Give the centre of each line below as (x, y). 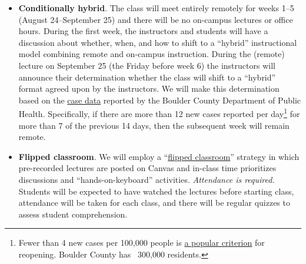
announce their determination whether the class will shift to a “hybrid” (147, 77)
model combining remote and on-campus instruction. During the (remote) (152, 54)
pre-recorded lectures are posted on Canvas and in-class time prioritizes (147, 168)
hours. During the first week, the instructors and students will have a (143, 31)
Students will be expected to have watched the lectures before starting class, (156, 191)
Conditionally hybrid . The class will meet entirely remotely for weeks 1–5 (156, 8)
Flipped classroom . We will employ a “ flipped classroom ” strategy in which (159, 156)
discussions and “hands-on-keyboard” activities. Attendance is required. (147, 179)
